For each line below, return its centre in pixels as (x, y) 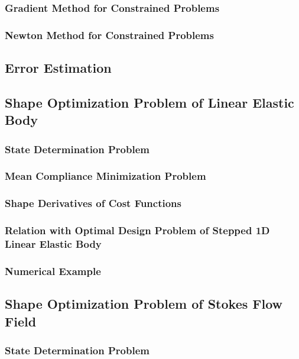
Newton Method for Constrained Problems (109, 35)
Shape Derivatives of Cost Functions (93, 203)
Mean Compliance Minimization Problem (105, 176)
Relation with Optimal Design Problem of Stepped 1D (137, 230)
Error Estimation (58, 68)
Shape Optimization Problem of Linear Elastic (149, 102)
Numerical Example (53, 271)
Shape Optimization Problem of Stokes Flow (144, 304)
